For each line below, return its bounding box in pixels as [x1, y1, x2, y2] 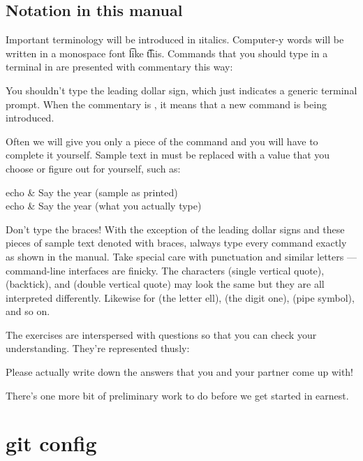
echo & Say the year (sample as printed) [6, 184, 178, 199]
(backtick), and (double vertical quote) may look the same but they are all [6, 277, 325, 291]
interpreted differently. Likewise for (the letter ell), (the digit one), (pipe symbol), [6, 290, 355, 305]
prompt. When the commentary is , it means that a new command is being [6, 96, 327, 111]
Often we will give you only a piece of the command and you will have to [6, 133, 318, 148]
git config [6, 429, 97, 458]
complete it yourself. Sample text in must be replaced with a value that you [6, 147, 330, 162]
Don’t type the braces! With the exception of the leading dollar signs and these [6, 221, 345, 236]
